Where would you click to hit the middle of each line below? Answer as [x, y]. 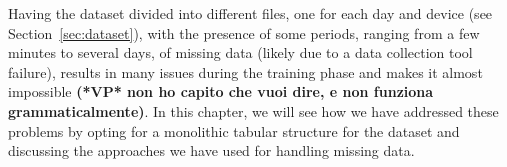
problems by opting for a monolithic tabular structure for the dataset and [234, 130]
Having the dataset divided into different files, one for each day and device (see [250, 13]
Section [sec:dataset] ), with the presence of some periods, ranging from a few [244, 32]
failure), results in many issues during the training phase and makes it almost [245, 71]
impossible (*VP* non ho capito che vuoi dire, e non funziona [221, 91]
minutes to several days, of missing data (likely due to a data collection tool [240, 52]
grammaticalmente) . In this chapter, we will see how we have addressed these [253, 110]
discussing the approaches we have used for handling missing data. [211, 150]
